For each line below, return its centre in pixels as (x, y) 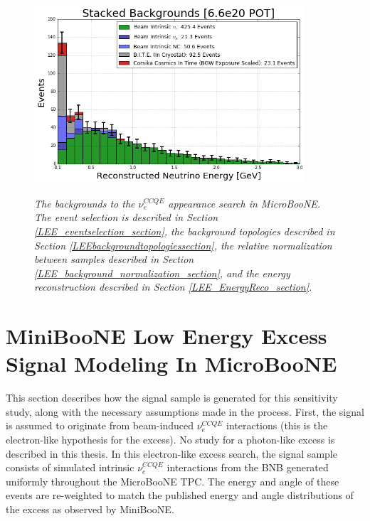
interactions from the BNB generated (248, 467)
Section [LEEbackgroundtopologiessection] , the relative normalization (183, 245)
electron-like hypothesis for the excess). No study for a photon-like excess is (170, 439)
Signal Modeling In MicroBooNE (171, 364)
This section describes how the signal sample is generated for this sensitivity (172, 398)
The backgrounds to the (85, 203)
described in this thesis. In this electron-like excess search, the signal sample (171, 453)
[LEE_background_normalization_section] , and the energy (162, 273)
